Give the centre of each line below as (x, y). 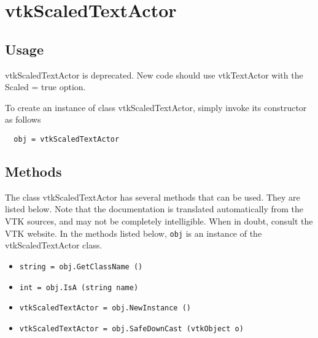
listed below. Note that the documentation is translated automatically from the (154, 209)
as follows (23, 119)
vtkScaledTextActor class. (54, 245)
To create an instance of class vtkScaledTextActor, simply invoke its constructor (156, 107)
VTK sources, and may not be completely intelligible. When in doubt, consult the (159, 221)
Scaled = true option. (45, 87)
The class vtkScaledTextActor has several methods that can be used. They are (153, 197)
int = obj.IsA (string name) (79, 287)
